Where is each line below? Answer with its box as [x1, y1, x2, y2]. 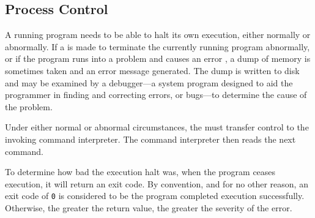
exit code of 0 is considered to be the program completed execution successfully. [5, 189, 305, 202]
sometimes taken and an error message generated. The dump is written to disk [5, 64, 300, 77]
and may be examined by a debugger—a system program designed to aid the [5, 76, 293, 89]
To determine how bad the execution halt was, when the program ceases [5, 165, 276, 178]
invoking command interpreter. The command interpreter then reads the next [5, 132, 296, 145]
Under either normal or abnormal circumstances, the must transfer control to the [5, 121, 309, 133]
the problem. [5, 100, 53, 113]
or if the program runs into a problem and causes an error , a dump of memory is [5, 52, 311, 65]
